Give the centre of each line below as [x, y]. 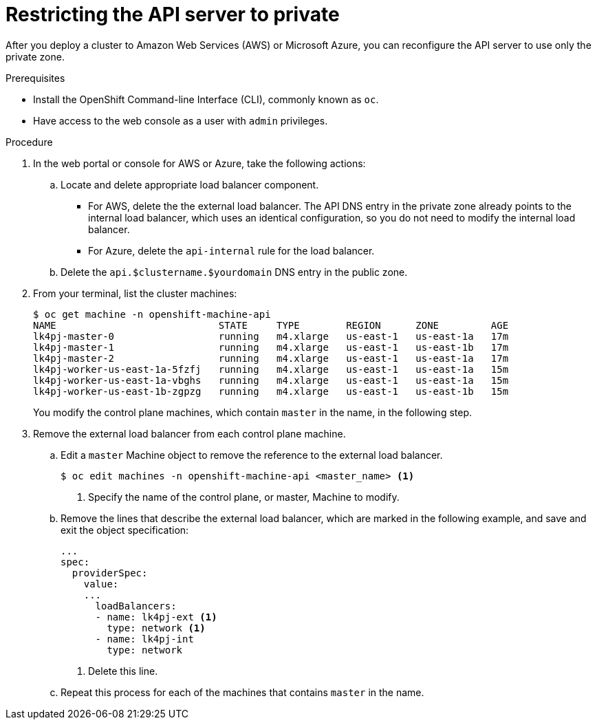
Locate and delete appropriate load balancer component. [190, 184]
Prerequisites [35, 78]
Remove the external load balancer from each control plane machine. [189, 433]
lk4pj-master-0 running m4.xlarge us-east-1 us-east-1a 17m [271, 336]
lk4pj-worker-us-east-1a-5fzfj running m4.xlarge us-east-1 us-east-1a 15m [271, 369]
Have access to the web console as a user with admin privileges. [181, 120]
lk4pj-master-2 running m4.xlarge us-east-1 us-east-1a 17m [271, 358]
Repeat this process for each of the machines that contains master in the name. [242, 692]
